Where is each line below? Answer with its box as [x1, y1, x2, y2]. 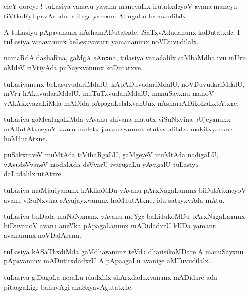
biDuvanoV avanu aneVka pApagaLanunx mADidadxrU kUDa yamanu [4, 220, 216, 230]
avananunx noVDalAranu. [4, 230, 81, 240]
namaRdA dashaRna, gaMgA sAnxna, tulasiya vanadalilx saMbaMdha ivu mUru [4, 53, 246, 63]
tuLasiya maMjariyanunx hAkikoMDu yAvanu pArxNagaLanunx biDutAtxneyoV [4, 184, 247, 195]
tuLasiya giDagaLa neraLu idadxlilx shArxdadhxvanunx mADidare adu [4, 272, 217, 282]
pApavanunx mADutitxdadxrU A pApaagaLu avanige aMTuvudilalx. [4, 256, 211, 266]
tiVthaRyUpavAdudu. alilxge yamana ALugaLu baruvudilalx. [4, 10, 188, 20]
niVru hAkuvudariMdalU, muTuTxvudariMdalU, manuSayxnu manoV [4, 88, 214, 98]
